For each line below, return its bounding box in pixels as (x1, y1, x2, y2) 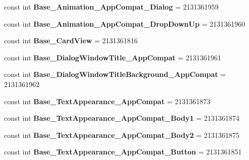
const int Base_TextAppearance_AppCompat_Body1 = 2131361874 (4, 113, 240, 123)
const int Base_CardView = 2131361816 (4, 35, 138, 46)
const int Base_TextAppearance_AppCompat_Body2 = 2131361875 (4, 129, 240, 140)
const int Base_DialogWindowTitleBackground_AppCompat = (4, 69, 226, 79)
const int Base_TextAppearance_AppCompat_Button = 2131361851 (4, 146, 242, 157)
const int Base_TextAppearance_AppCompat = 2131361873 (4, 96, 211, 106)
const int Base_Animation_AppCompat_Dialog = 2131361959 (4, 2, 219, 12)
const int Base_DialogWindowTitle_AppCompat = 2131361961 (4, 52, 221, 62)
